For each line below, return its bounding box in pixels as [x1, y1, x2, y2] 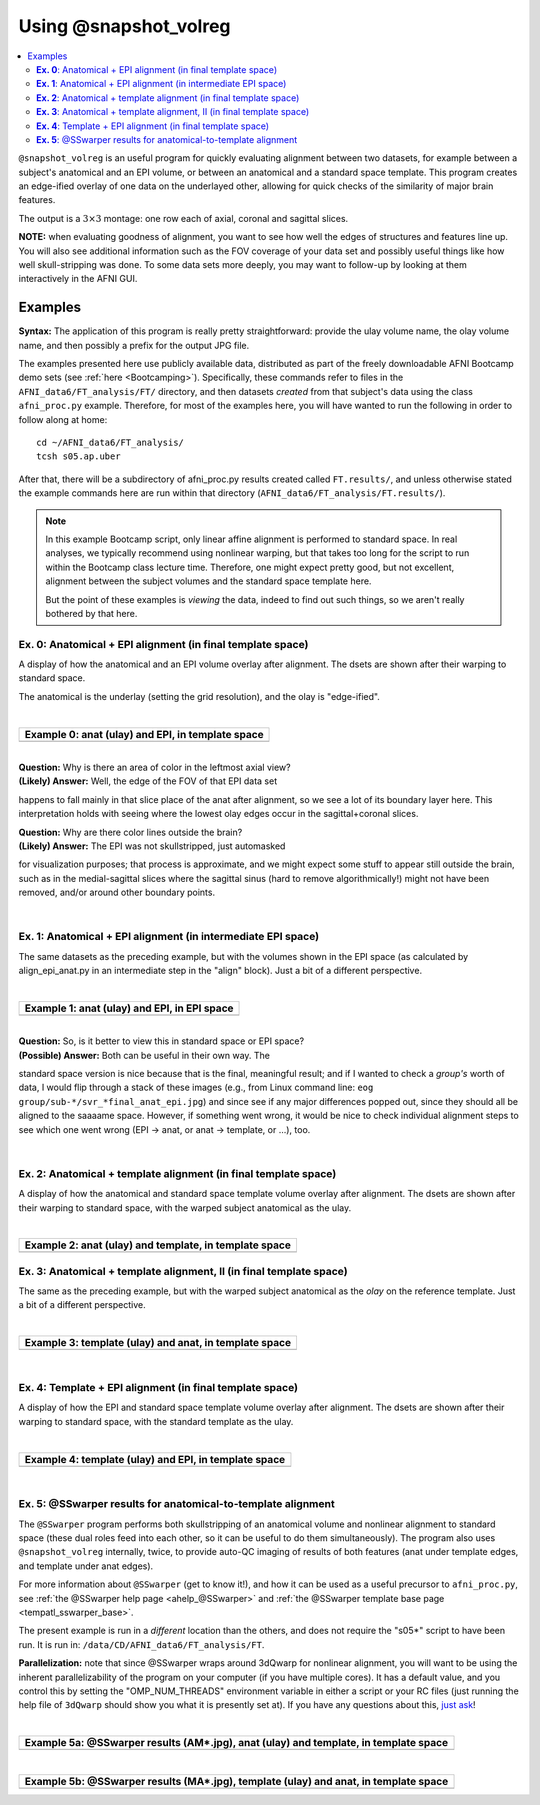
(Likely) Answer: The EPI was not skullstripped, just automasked [18, 840, 286, 852]
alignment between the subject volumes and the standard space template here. [45, 575, 372, 587]
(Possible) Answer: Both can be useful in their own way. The [18, 1049, 270, 1061]
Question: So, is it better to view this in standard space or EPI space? [18, 1035, 305, 1047]
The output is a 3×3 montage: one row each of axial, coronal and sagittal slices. [18, 212, 349, 224]
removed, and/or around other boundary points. [18, 886, 215, 899]
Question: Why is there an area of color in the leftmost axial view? [18, 761, 291, 774]
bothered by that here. [45, 607, 138, 619]
